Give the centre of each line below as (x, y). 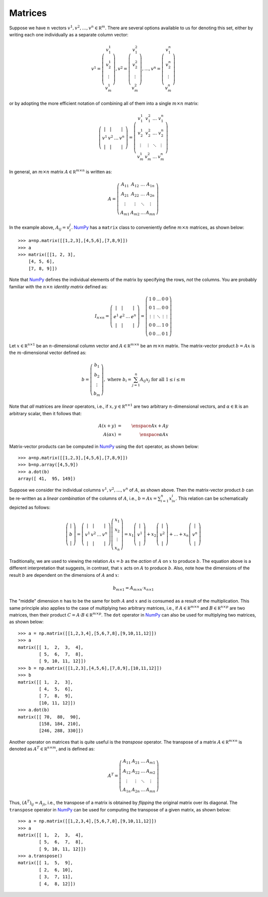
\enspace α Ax (154, 434)
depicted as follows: (30, 507)
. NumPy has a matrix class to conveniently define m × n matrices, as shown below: (158, 227)
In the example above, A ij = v (39, 228)
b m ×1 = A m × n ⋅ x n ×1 (133, 588)
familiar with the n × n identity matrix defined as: (58, 286)
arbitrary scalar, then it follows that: (45, 413)
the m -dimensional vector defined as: (48, 353)
